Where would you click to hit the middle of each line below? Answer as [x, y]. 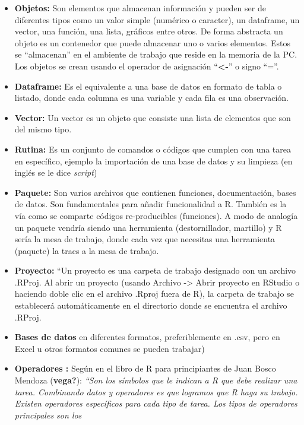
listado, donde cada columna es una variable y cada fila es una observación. [152, 98]
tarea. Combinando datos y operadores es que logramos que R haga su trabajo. [156, 391]
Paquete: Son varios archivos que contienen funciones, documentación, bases [155, 192]
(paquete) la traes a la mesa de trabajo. [87, 250]
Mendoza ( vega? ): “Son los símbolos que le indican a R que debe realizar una [156, 380]
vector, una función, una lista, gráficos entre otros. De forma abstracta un [149, 31]
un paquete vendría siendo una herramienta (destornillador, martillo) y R [148, 227]
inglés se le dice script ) [56, 172]
